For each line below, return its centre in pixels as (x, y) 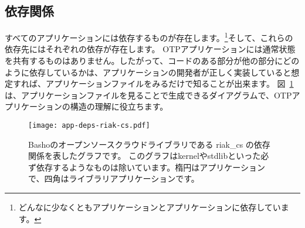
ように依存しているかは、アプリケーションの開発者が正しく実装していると (148, 72)
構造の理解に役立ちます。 (119, 106)
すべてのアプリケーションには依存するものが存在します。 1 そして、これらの (149, 37)
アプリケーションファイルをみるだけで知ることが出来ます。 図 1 (170, 84)
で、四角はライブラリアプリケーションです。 (114, 178)
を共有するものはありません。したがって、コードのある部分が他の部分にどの (152, 61)
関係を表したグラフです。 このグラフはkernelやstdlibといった (145, 156)
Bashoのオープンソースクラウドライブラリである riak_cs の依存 (149, 144)
